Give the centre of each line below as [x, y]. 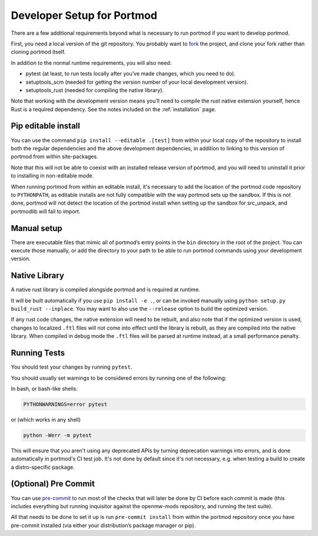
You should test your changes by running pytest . [72, 367]
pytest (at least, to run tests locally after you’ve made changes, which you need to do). [130, 74]
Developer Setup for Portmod [84, 15]
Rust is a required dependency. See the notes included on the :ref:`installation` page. [114, 109]
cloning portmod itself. [38, 52]
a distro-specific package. [43, 467]
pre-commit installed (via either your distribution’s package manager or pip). [103, 525]
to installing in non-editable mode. [52, 176]
